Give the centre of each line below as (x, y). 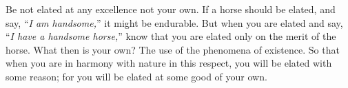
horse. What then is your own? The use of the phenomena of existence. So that (173, 49)
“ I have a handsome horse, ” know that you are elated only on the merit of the (171, 36)
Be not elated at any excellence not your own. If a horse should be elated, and (171, 9)
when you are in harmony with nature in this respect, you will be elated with (169, 63)
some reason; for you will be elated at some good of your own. (136, 76)
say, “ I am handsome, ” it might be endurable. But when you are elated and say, (174, 22)
